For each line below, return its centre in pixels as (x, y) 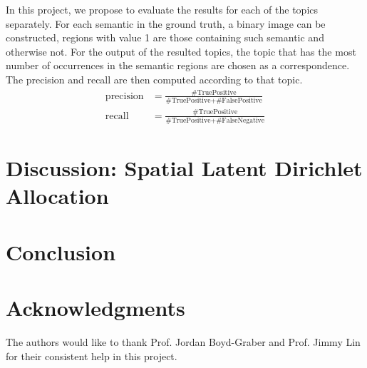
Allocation (57, 196)
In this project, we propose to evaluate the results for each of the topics (162, 9)
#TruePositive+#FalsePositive (214, 101)
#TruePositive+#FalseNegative (215, 120)
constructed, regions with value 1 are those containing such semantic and (165, 37)
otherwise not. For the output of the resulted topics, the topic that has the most (181, 51)
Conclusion (61, 251)
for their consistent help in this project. (92, 356)
